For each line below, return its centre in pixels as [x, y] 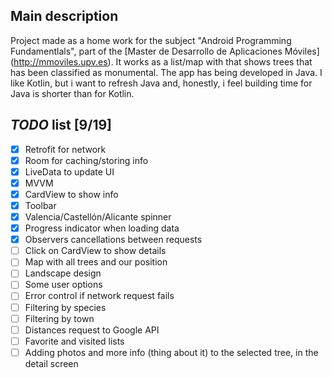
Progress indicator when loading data [102, 228]
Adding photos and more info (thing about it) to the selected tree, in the [171, 352]
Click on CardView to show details [95, 251]
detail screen [51, 363]
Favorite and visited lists [74, 341]
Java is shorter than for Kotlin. [72, 93]
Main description [64, 16]
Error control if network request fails [99, 296]
